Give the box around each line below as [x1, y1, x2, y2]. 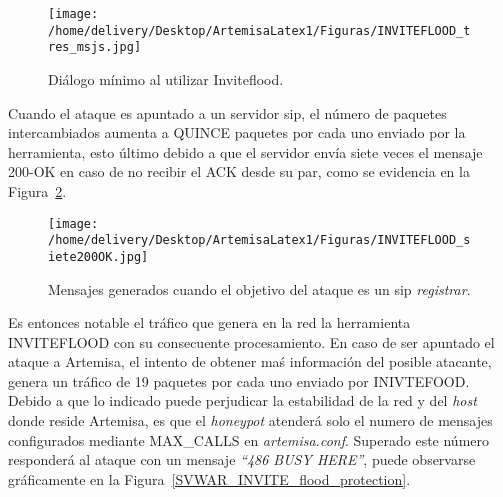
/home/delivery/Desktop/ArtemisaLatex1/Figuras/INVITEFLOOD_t [48, 23, 471, 38]
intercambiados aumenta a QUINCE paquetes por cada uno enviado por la [8, 122, 466, 143]
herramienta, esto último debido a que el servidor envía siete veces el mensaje [8, 141, 483, 162]
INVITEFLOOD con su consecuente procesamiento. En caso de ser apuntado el [8, 331, 495, 352]
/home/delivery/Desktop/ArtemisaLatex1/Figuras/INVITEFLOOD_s [48, 233, 471, 248]
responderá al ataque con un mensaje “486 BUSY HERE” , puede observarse [8, 449, 476, 470]
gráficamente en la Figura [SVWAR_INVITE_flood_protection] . [8, 468, 411, 489]
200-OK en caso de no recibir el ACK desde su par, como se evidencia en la [8, 161, 470, 182]
